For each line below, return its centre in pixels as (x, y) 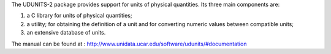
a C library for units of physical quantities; (79, 16)
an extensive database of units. (66, 33)
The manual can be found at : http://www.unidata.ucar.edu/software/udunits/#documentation (129, 44)
